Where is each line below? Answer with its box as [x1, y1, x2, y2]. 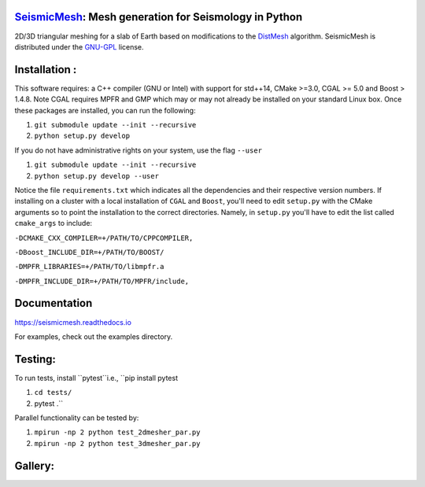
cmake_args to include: [14, 219, 93, 228]
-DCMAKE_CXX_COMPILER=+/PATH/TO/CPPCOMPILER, [14, 233, 194, 242]
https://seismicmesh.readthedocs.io [14, 317, 131, 327]
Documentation [14, 297, 93, 310]
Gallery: [14, 459, 55, 472]
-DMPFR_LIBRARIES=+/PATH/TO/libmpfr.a [14, 262, 164, 271]
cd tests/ [34, 388, 72, 397]
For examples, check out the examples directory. [14, 331, 173, 341]
